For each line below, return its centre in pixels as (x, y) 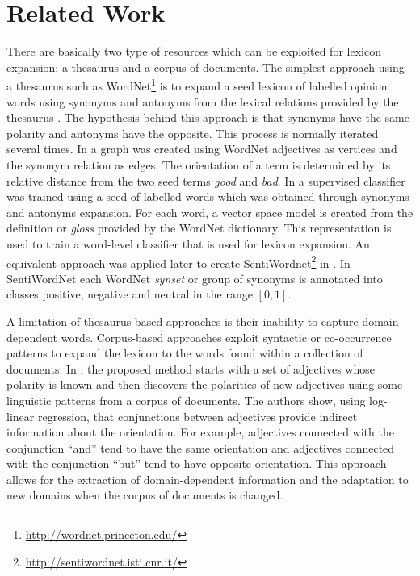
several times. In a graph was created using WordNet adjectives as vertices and (202, 149)
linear (21, 416)
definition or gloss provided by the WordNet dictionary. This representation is (199, 228)
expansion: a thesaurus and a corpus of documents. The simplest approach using (206, 67)
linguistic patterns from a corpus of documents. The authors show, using (186, 400)
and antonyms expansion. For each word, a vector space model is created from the (210, 212)
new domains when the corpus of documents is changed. (145, 495)
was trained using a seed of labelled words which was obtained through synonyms (208, 196)
